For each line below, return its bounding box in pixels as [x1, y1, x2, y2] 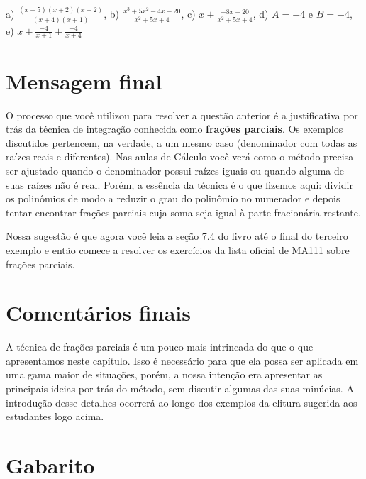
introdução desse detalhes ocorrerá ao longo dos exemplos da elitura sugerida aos [6, 395, 357, 409]
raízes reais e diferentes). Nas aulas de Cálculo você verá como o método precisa [6, 149, 354, 164]
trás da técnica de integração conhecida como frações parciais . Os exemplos [6, 121, 343, 136]
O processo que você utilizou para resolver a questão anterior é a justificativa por [6, 107, 358, 122]
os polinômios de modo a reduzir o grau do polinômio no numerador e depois [6, 191, 340, 206]
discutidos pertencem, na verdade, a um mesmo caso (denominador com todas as [6, 135, 357, 150]
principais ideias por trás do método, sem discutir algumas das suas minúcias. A [6, 381, 354, 396]
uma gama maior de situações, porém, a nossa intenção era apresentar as [6, 367, 323, 382]
